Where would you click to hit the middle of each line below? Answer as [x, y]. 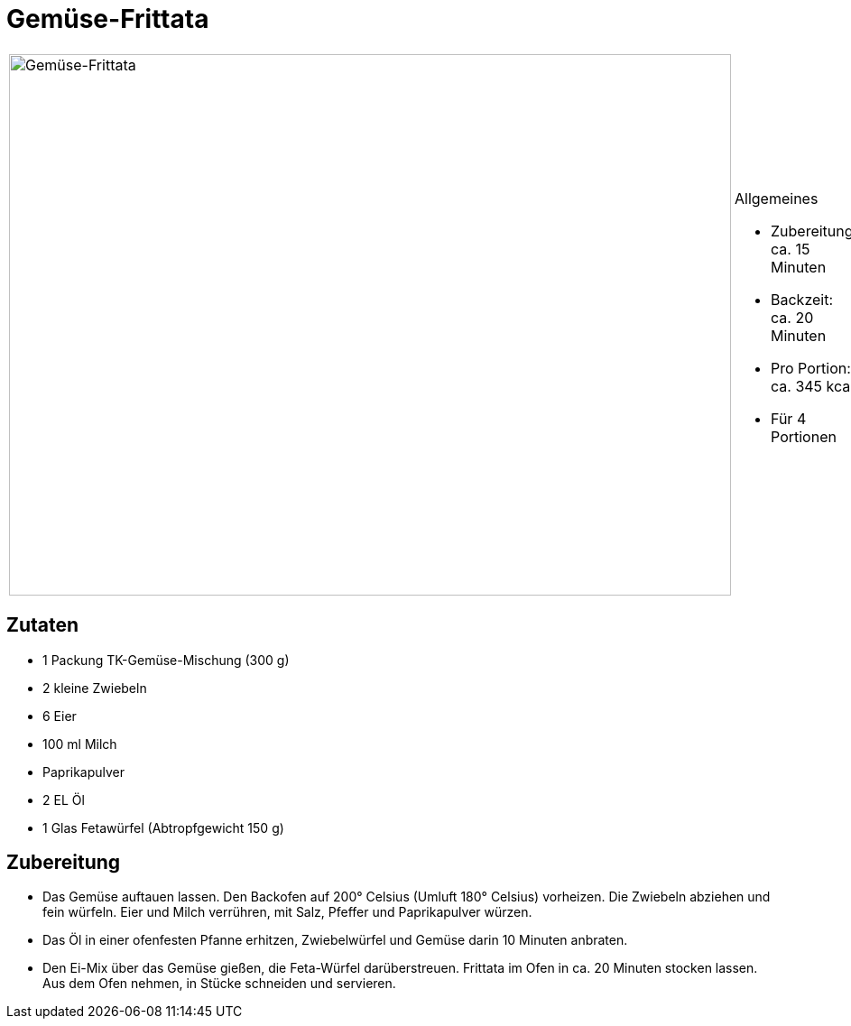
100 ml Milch [80, 744]
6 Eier [60, 716]
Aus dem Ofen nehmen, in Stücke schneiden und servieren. [219, 984]
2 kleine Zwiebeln [95, 688]
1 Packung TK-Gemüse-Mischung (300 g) [166, 660]
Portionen [804, 436]
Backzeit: [802, 299]
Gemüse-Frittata [108, 19]
